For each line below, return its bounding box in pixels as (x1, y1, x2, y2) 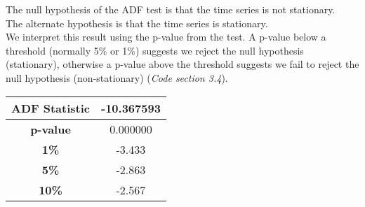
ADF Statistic (11, 99, 91, 116)
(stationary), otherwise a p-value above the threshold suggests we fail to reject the (6, 57, 359, 71)
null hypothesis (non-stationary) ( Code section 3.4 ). (6, 70, 228, 85)
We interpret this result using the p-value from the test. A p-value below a (6, 29, 326, 44)
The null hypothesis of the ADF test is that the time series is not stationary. (6, 2, 336, 16)
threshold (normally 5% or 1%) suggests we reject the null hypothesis (6, 43, 304, 57)
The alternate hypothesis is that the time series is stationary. (6, 15, 268, 30)
